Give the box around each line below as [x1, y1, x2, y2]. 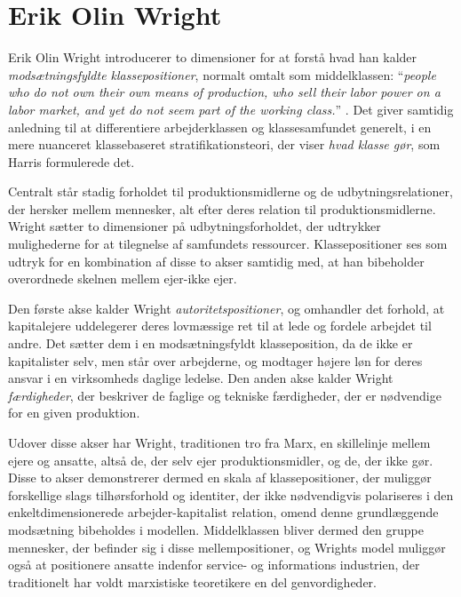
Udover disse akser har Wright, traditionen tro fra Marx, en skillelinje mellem [8, 434, 431, 451]
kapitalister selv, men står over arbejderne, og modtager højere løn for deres [8, 351, 423, 370]
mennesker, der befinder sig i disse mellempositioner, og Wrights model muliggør [8, 537, 446, 556]
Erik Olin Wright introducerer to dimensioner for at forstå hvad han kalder [8, 48, 417, 67]
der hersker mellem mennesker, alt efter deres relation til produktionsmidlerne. [8, 199, 436, 218]
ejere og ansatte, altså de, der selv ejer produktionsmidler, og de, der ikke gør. [8, 450, 433, 469]
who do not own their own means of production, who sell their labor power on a [8, 83, 441, 101]
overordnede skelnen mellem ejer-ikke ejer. [8, 269, 237, 288]
